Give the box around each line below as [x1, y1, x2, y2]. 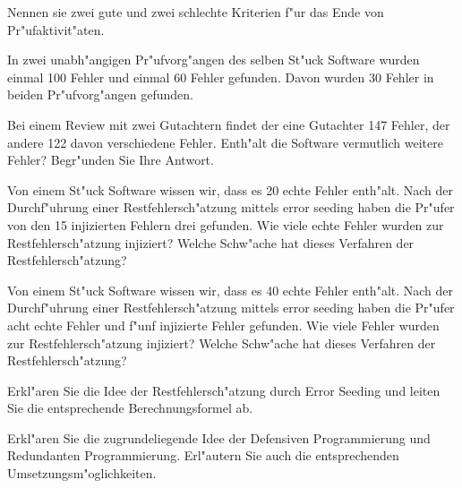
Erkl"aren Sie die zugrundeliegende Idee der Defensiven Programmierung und [7, 428, 431, 447]
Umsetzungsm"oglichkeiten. [7, 464, 157, 483]
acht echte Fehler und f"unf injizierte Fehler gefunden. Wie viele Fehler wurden [7, 315, 440, 334]
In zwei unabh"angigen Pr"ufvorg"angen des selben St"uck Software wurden [7, 50, 420, 69]
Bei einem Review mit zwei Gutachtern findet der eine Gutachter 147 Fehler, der [7, 115, 450, 133]
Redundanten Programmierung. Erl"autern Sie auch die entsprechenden [7, 446, 399, 465]
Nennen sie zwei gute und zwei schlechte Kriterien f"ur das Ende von [7, 3, 384, 21]
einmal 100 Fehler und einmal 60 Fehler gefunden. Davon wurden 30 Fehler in [7, 67, 434, 86]
